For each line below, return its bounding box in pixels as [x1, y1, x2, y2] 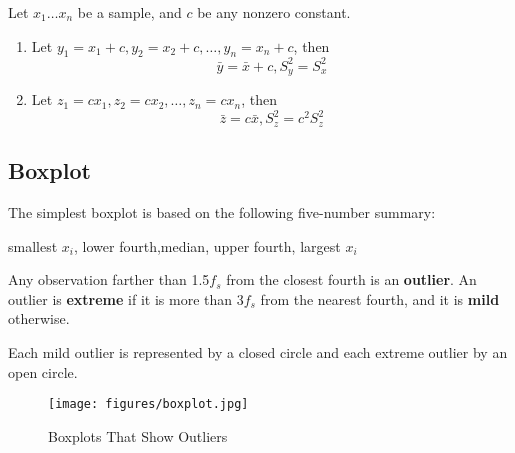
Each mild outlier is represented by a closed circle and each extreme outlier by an [8, 342, 508, 363]
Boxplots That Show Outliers [48, 425, 228, 446]
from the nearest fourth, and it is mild [260, 288, 500, 309]
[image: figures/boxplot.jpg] [48, 397, 249, 412]
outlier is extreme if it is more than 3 [8, 288, 244, 309]
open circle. [8, 361, 78, 382]
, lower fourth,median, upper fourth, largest [74, 235, 341, 256]
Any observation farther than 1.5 [8, 269, 210, 290]
